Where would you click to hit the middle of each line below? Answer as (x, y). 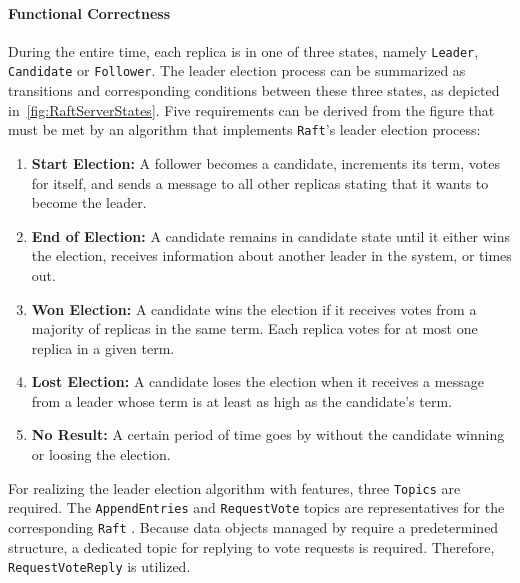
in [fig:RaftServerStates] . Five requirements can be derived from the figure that (251, 109)
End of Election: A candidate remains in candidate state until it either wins (271, 235)
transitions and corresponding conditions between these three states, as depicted (254, 90)
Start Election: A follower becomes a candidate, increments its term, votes (265, 162)
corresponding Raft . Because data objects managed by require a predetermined (253, 526)
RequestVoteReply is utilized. (99, 566)
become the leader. (89, 202)
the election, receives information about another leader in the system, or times (271, 255)
